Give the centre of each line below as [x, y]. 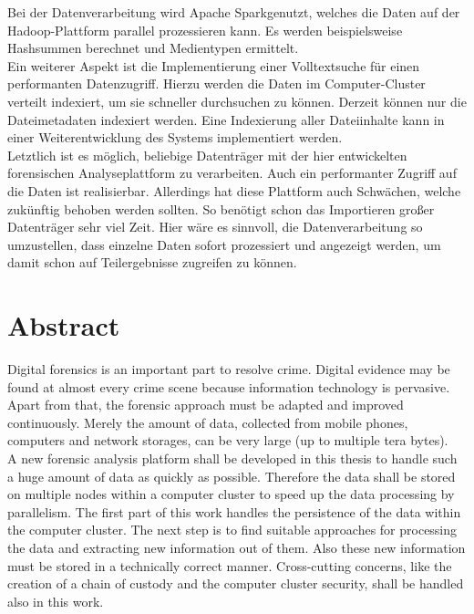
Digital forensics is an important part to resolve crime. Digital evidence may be [229, 369]
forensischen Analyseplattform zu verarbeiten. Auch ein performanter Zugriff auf [232, 173]
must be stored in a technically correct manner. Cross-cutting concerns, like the [230, 565]
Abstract [64, 325]
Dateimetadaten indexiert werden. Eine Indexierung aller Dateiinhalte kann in [226, 119]
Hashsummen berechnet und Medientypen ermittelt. [153, 48]
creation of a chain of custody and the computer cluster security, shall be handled [236, 583]
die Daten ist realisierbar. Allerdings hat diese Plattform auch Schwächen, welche [234, 190]
